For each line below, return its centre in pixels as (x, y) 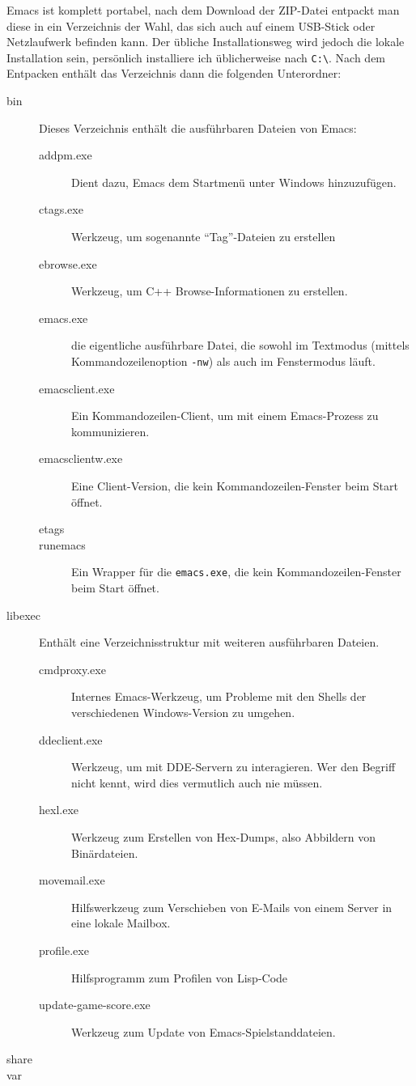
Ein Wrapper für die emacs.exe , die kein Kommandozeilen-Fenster (236, 572)
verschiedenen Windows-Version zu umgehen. (183, 712)
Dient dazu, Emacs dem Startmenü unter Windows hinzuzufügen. (234, 182)
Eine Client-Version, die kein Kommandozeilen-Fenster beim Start (235, 486)
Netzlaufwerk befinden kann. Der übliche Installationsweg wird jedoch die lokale (206, 42)
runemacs (62, 544)
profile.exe (64, 950)
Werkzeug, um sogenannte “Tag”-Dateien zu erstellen (204, 236)
